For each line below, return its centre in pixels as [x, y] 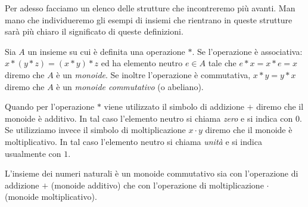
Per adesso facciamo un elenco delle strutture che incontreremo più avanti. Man [150, 8]
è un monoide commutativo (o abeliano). [130, 86]
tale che [222, 63]
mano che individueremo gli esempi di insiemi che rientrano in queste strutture [149, 19]
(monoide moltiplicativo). [51, 197]
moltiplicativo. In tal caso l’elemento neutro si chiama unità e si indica [133, 141]
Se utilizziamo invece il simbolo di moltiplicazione [95, 130]
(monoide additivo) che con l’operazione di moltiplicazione [157, 185]
